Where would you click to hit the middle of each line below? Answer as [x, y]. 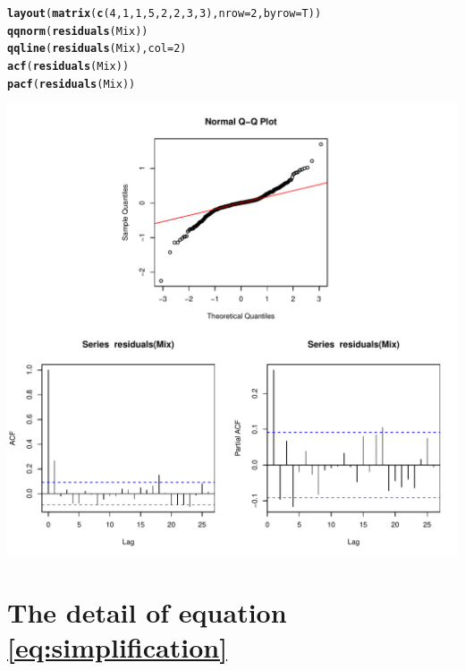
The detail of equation [147, 612]
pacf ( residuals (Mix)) [72, 84]
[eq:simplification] [118, 647]
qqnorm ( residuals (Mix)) [78, 31]
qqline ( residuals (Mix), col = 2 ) [97, 49]
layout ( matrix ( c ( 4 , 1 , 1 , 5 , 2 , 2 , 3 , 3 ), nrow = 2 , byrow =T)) [165, 13]
